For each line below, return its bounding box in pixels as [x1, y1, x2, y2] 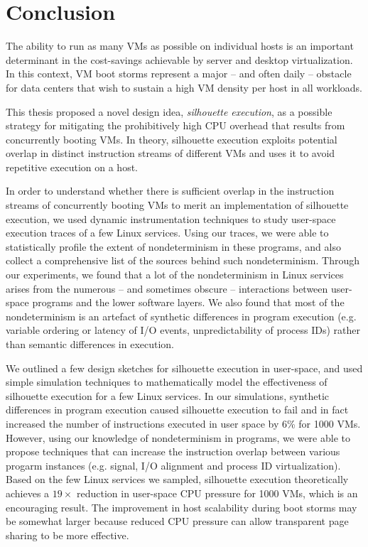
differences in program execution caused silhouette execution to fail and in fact [6, 402, 349, 417]
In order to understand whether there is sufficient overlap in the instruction [6, 183, 335, 198]
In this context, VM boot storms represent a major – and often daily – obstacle [6, 66, 352, 81]
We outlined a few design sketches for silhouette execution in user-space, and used [6, 360, 363, 375]
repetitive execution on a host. [6, 159, 139, 174]
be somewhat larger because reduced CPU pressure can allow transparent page [6, 514, 349, 529]
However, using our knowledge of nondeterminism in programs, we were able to [6, 430, 350, 445]
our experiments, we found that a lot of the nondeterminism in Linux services [6, 267, 344, 282]
